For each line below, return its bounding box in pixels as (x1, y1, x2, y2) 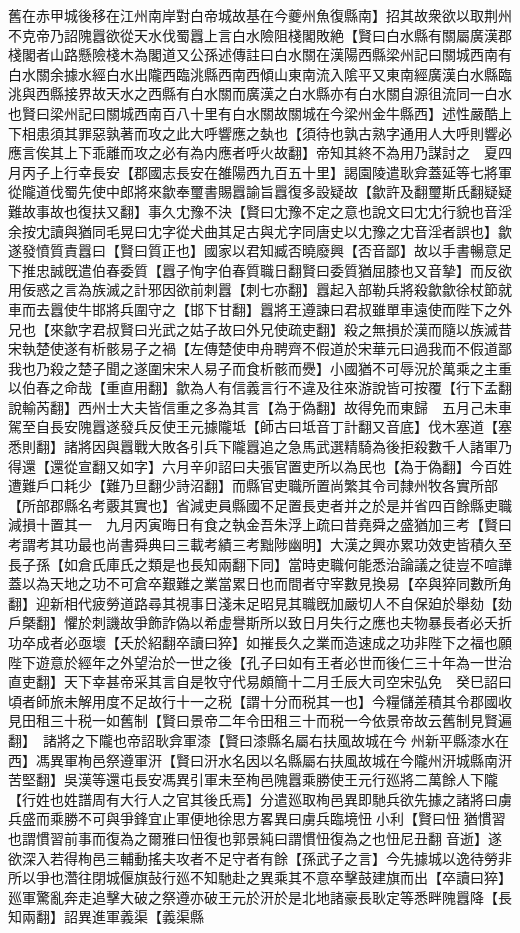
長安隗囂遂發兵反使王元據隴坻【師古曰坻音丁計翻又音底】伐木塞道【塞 (49, 416, 512, 437)
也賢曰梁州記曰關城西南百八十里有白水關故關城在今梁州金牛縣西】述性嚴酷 (8, 102, 498, 123)
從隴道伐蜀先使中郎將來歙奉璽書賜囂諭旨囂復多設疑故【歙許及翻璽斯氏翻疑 (8, 181, 498, 202)
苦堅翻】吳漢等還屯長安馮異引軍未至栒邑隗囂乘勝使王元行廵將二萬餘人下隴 (8, 769, 498, 790)
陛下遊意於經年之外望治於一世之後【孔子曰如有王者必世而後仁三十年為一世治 (8, 651, 512, 672)
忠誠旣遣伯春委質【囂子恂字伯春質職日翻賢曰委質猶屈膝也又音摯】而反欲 (35, 259, 512, 280)
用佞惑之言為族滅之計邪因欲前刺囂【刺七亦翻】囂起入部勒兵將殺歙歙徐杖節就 (8, 279, 512, 300)
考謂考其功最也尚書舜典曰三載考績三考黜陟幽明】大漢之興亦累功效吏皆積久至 (8, 534, 512, 555)
